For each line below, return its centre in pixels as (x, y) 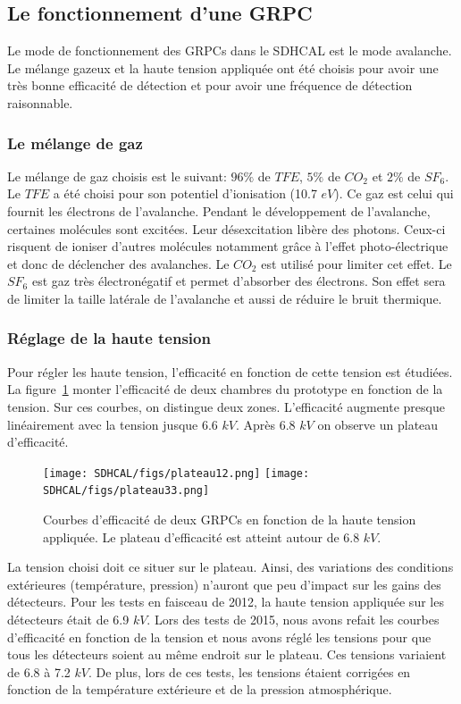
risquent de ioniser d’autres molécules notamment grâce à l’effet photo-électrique (228, 246)
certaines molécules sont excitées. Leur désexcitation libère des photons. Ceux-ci (226, 228)
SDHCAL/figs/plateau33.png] (126, 491)
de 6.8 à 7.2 (39, 671)
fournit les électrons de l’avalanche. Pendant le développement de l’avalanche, (219, 210)
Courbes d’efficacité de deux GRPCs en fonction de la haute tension (230, 520)
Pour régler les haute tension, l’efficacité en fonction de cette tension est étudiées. (230, 371)
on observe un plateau (378, 424)
